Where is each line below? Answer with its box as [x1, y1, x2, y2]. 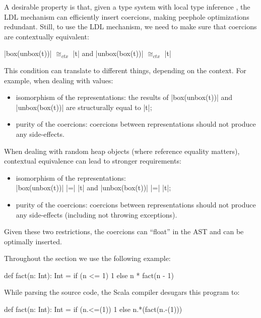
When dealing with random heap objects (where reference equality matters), [4, 145, 240, 156]
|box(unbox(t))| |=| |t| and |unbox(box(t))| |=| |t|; [16, 182, 171, 193]
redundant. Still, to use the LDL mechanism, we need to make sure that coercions [4, 21, 257, 32]
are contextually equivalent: [4, 31, 89, 41]
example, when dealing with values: [4, 75, 113, 85]
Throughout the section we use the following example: [4, 253, 171, 263]
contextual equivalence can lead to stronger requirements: [4, 155, 181, 166]
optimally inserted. [4, 236, 62, 246]
